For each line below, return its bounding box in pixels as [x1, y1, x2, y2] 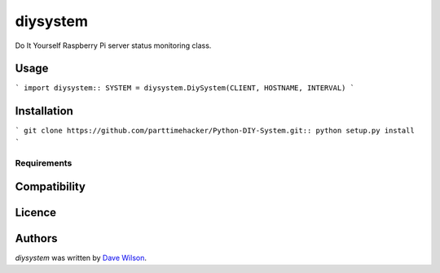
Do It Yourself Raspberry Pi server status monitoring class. [15, 41, 212, 50]
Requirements [15, 157, 73, 168]
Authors [15, 232, 58, 245]
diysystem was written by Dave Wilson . [15, 253, 147, 263]
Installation [15, 104, 73, 118]
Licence [15, 206, 57, 219]
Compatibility [15, 180, 86, 194]
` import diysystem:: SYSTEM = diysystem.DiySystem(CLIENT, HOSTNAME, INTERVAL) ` [15, 84, 354, 93]
